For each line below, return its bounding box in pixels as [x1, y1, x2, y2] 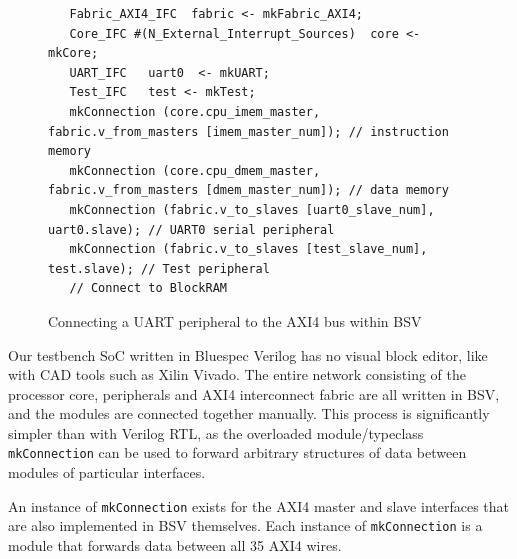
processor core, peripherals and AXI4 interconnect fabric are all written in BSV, [8, 383, 500, 404]
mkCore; [48, 46, 99, 61]
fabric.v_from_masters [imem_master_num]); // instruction [48, 124, 449, 139]
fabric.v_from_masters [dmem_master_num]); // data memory [48, 183, 449, 198]
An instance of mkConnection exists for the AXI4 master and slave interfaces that [8, 495, 510, 516]
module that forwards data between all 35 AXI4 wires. [8, 535, 342, 556]
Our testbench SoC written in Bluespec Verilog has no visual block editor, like [8, 344, 488, 365]
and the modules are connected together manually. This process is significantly [8, 403, 490, 424]
